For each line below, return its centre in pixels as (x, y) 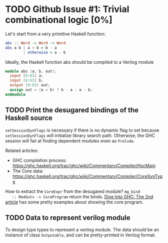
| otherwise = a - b (44, 52)
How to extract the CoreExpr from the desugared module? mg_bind (73, 191)
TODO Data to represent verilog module (68, 218)
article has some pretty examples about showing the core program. (74, 202)
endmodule (15, 94)
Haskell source (29, 118)
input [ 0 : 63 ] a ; (26, 76)
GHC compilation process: (39, 160)
